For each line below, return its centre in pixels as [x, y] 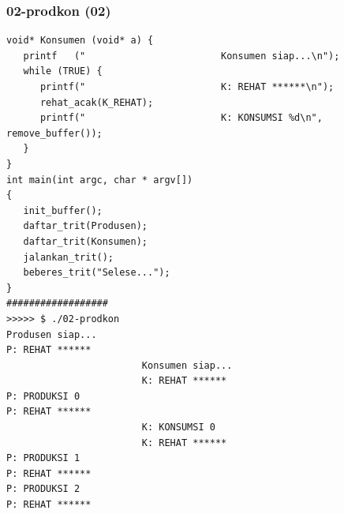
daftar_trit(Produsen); [85, 226]
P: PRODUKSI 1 [43, 458]
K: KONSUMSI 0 [178, 428]
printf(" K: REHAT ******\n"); [187, 87]
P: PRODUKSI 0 [43, 396]
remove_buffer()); [54, 133]
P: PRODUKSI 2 [43, 489]
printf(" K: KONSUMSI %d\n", [181, 118]
